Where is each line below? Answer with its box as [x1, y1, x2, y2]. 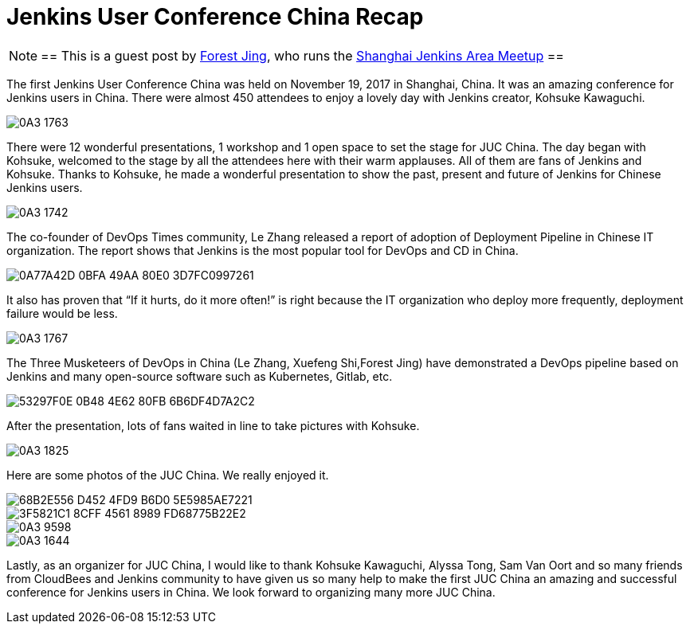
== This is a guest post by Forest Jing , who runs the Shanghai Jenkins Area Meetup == [41, 47, 564, 64]
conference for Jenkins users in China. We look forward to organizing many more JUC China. [6, 585, 496, 599]
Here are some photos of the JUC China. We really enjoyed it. [6, 468, 329, 482]
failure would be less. [6, 306, 118, 320]
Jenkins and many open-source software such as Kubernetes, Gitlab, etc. [6, 369, 393, 383]
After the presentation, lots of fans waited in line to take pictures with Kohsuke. [6, 418, 420, 432]
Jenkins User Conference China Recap [6, 3, 424, 30]
